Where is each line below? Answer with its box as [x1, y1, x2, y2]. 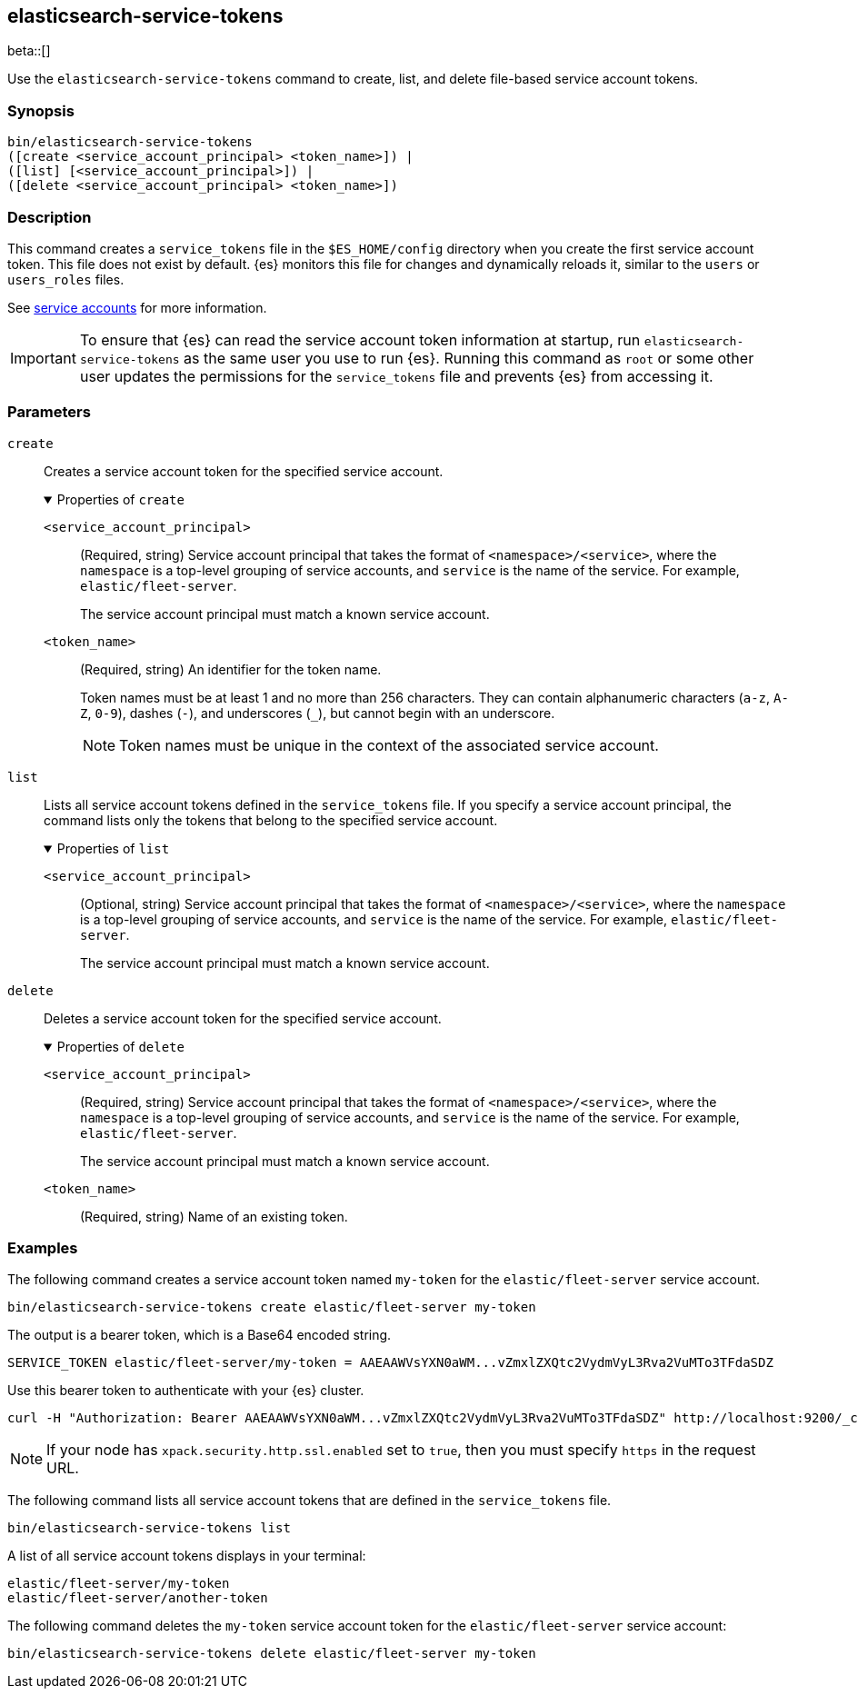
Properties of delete [56, 1038, 185, 1054]
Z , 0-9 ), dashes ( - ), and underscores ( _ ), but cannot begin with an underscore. [80, 704, 555, 721]
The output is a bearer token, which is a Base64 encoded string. [7, 1327, 392, 1343]
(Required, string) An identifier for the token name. [80, 661, 382, 677]
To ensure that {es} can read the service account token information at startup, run [79, 330, 641, 349]
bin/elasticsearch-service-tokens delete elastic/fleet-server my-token [7, 1646, 536, 1661]
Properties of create [56, 491, 185, 507]
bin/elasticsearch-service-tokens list [7, 1521, 291, 1536]
